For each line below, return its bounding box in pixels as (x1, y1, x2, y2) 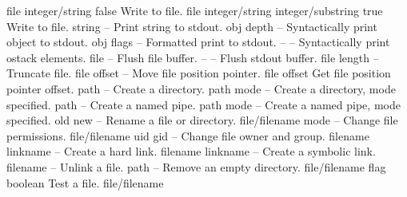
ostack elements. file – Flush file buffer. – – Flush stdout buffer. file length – (6, 49, 379, 65)
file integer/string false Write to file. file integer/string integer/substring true (6, 2, 383, 18)
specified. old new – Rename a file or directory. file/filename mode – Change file (6, 112, 398, 128)
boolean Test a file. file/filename (6, 174, 164, 191)
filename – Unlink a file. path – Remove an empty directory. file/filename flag (6, 158, 386, 175)
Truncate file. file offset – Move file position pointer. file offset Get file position (6, 65, 391, 81)
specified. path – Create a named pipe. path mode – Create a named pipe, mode (6, 96, 401, 112)
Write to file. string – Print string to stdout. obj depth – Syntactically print (6, 18, 377, 34)
